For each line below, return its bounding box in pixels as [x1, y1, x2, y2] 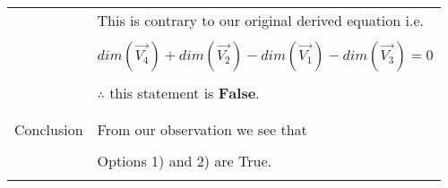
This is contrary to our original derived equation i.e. [97, 10, 424, 30]
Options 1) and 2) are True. [97, 150, 271, 171]
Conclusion [14, 119, 83, 140]
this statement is [109, 82, 214, 103]
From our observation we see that [97, 119, 307, 140]
